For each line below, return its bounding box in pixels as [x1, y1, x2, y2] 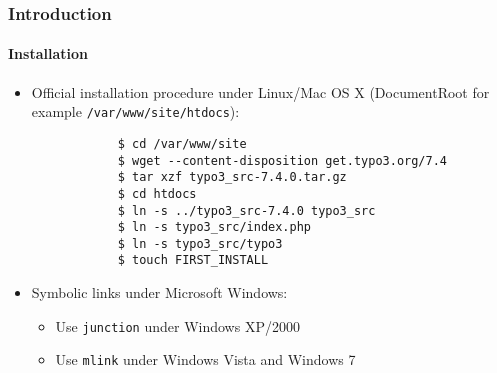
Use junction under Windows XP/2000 [55, 315, 300, 336]
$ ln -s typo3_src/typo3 [117, 236, 283, 251]
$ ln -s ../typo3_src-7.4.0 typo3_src [117, 203, 376, 218]
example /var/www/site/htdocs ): [31, 101, 240, 122]
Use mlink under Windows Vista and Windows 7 [55, 349, 356, 370]
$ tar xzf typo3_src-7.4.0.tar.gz [117, 170, 347, 185]
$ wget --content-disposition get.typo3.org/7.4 [117, 153, 448, 168]
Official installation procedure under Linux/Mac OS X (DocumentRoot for [31, 81, 490, 102]
